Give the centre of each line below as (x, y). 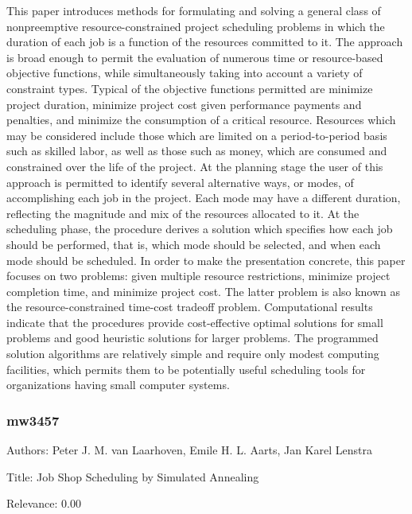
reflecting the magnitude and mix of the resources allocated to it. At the (183, 213)
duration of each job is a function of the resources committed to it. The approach (205, 42)
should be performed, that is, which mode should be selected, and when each (194, 244)
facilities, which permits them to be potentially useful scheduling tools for (186, 369)
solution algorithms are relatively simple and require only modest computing (193, 354)
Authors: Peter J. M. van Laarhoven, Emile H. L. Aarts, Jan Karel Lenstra (189, 450)
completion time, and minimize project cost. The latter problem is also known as (204, 291)
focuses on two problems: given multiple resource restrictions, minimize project (198, 276)
